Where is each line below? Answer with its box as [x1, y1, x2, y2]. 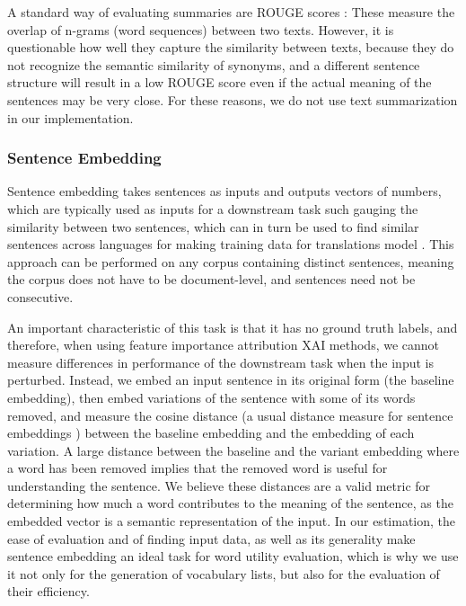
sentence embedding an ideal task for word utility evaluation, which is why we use [7, 547, 459, 566]
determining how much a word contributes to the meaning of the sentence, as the [7, 494, 453, 512]
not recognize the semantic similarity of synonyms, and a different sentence [7, 55, 420, 74]
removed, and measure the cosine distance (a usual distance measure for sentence [7, 405, 453, 424]
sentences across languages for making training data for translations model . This [7, 235, 454, 254]
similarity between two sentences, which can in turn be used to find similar [7, 217, 419, 236]
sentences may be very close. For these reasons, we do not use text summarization [7, 90, 458, 109]
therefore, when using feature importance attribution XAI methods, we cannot [7, 335, 440, 354]
